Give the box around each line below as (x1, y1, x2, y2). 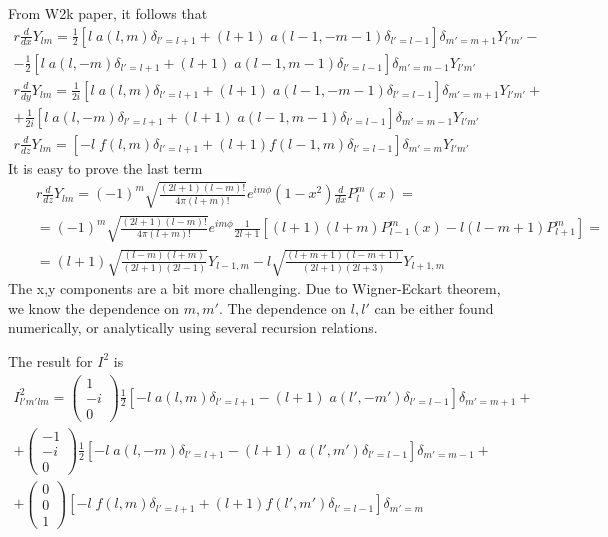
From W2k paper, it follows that (8, 3, 208, 23)
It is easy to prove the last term (8, 157, 203, 178)
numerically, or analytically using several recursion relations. (8, 317, 378, 338)
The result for (8, 350, 93, 371)
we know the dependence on (8, 297, 180, 318)
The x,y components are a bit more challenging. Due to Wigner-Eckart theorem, (8, 278, 501, 299)
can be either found (374, 297, 494, 318)
